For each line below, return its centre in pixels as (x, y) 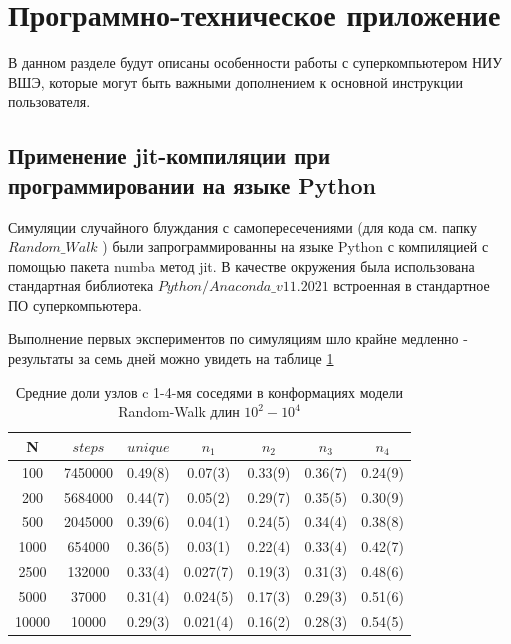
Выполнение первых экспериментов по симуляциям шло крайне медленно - (238, 338)
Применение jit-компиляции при (169, 155)
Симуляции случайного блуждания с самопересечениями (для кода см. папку (242, 226)
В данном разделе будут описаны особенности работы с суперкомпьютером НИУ (255, 62)
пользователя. (49, 101)
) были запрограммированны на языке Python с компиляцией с (295, 246)
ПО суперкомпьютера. (75, 304)
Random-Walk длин (179, 411)
